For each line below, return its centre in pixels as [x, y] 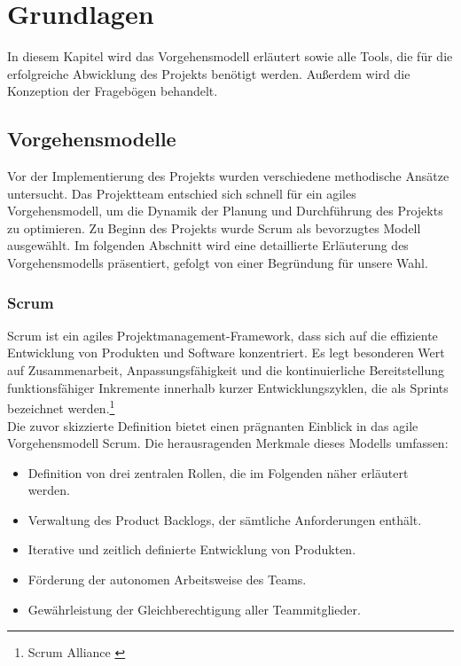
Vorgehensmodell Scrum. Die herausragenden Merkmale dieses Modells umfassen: [228, 443]
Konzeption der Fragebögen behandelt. [113, 91]
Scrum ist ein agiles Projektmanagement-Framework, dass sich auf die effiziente [223, 335]
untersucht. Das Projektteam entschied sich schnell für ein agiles [182, 193]
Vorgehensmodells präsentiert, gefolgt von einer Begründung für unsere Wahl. [218, 263]
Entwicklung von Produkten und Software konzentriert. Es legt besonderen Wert [226, 353]
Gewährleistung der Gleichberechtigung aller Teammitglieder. [194, 609]
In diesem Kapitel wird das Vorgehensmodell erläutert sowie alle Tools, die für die [230, 56]
